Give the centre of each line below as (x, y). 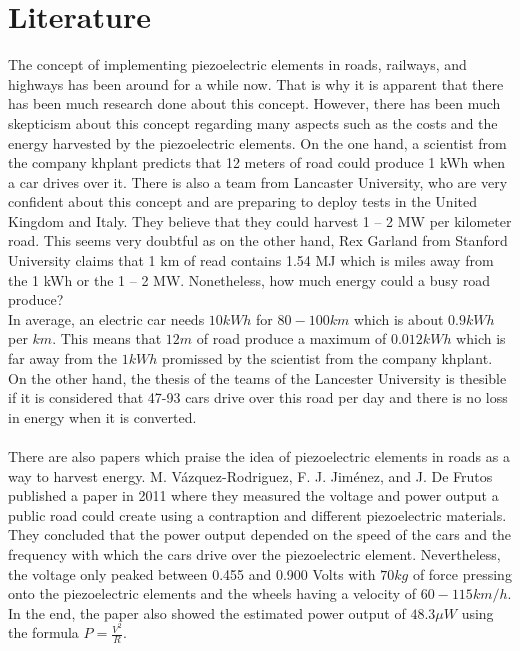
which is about (398, 318)
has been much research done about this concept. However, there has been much (254, 103)
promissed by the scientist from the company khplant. (327, 358)
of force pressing (462, 573)
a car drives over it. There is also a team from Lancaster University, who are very (258, 181)
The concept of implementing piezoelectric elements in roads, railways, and (237, 64)
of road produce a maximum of (291, 338)
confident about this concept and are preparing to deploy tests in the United (242, 201)
